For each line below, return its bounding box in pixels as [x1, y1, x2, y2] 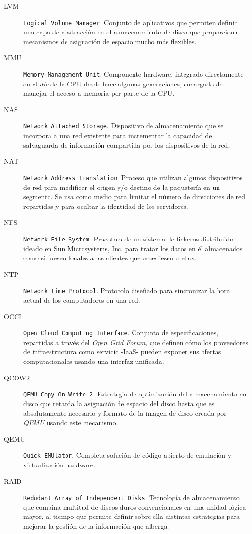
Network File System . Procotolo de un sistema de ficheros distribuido [23, 233, 234, 243]
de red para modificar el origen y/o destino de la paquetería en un [23, 182, 220, 192]
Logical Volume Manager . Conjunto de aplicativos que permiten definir [23, 17, 237, 27]
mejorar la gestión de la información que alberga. [23, 520, 169, 531]
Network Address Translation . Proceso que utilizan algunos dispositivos [23, 172, 243, 182]
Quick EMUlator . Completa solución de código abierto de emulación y [23, 450, 232, 460]
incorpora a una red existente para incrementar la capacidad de [23, 130, 212, 140]
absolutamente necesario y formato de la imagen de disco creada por [23, 408, 227, 418]
